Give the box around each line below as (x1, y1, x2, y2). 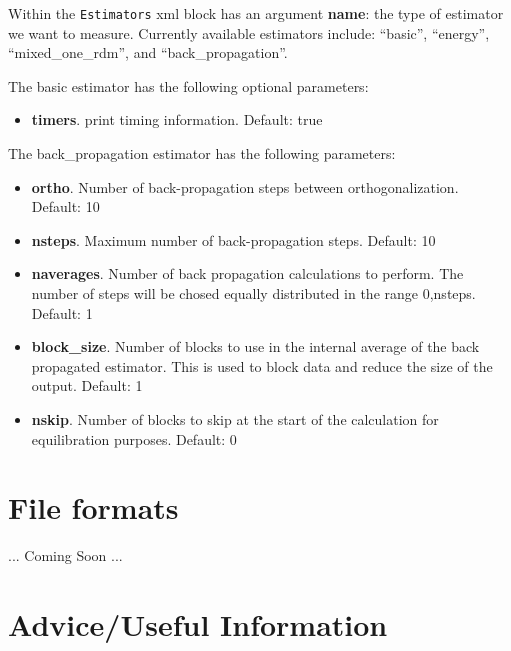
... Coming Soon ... (8, 545, 123, 566)
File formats (8, 487, 179, 528)
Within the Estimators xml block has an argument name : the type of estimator (8, 3, 504, 23)
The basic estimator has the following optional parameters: (8, 75, 369, 96)
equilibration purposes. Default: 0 (31, 428, 237, 449)
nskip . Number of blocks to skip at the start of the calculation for (31, 408, 439, 429)
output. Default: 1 (31, 375, 143, 396)
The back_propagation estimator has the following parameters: (8, 143, 396, 164)
